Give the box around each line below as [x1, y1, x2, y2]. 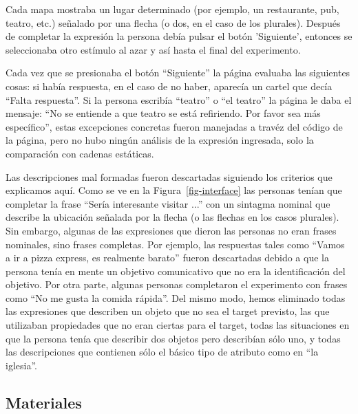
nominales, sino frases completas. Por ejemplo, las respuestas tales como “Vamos [6, 237, 345, 251]
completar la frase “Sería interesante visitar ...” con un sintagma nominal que [6, 196, 330, 210]
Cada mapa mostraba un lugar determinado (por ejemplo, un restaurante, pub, [6, 2, 339, 16]
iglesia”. [6, 358, 37, 372]
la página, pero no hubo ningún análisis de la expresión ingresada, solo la [6, 133, 314, 147]
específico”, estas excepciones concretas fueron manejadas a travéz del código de [6, 119, 343, 133]
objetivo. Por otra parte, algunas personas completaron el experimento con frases [6, 277, 348, 292]
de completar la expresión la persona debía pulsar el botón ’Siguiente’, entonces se [6, 29, 352, 43]
